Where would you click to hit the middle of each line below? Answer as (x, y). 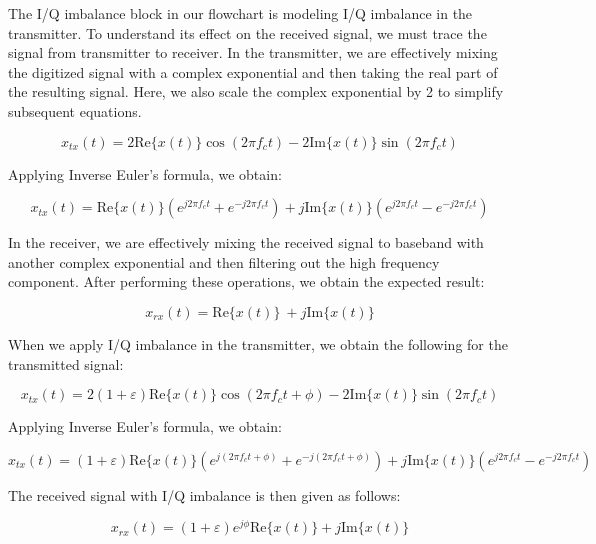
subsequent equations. (75, 110)
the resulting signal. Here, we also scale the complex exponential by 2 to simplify (256, 91)
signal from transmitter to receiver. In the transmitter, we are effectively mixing (253, 52)
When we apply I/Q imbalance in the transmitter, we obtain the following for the (258, 343)
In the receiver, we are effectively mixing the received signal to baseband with (246, 242)
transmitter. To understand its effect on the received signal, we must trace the (247, 32)
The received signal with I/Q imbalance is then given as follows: (204, 494)
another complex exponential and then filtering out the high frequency (224, 261)
